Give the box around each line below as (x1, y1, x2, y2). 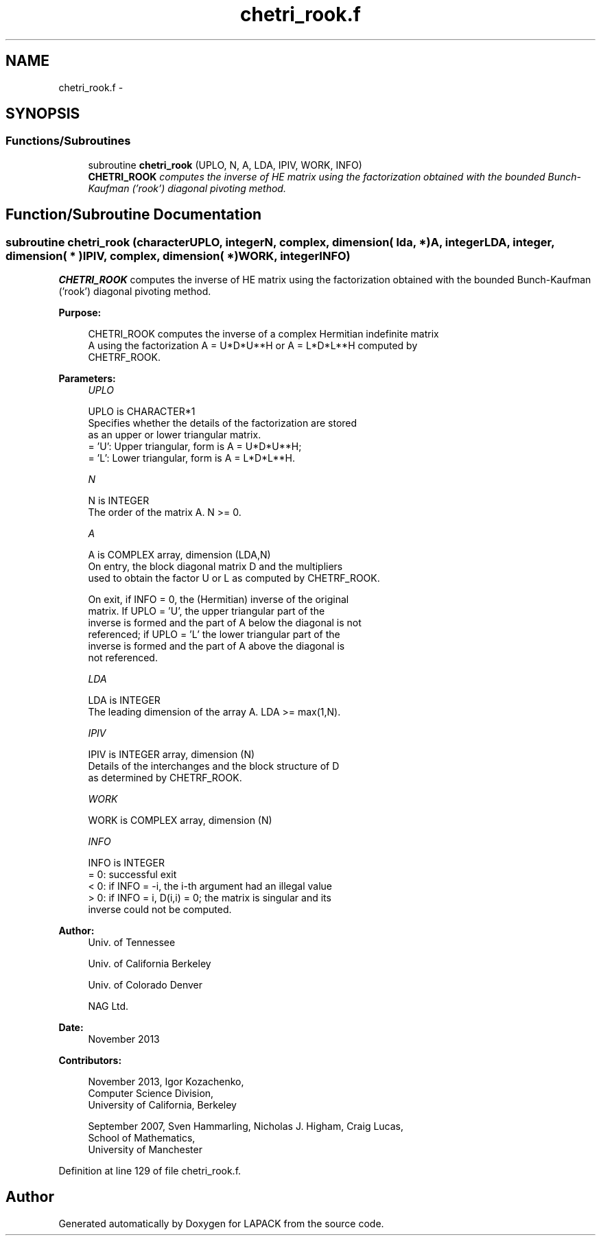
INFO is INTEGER (88, 857, 165, 869)
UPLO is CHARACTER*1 (88, 405, 196, 418)
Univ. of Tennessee (88, 936, 176, 949)
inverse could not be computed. (88, 903, 232, 916)
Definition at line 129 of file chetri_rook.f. (58, 1165, 241, 1177)
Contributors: (58, 1054, 122, 1067)
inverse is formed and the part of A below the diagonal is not (88, 617, 362, 629)
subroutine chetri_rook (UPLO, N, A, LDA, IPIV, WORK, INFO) (88, 158, 362, 171)
